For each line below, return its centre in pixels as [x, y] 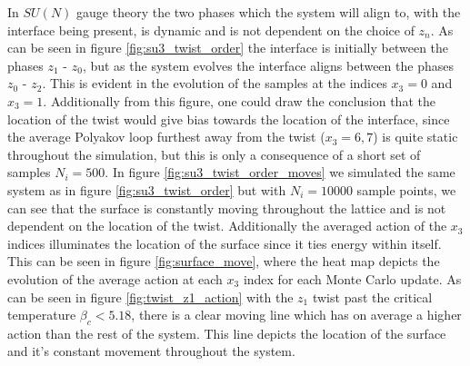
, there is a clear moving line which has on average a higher [296, 315]
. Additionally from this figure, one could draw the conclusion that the [239, 100]
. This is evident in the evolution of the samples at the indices [215, 83]
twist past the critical [372, 297]
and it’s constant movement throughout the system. [151, 351]
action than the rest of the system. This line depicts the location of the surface [227, 333]
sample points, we [406, 189]
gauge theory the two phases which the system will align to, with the [269, 12]
